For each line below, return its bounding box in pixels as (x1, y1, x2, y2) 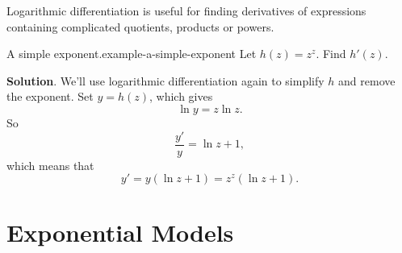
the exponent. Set (6, 88, 94, 105)
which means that (6, 156, 94, 173)
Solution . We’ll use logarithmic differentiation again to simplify (6, 72, 325, 89)
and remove (338, 72, 396, 89)
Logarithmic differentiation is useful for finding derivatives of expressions (6, 2, 366, 19)
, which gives (149, 88, 213, 105)
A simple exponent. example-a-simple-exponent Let (6, 45, 257, 62)
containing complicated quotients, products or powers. (6, 18, 274, 35)
